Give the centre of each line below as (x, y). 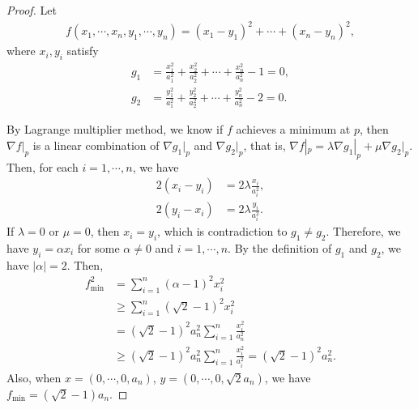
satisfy (83, 51)
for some (98, 248)
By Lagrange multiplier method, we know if (115, 129)
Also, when (34, 377)
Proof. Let (32, 10)
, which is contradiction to (222, 231)
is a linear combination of (96, 145)
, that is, (264, 145)
